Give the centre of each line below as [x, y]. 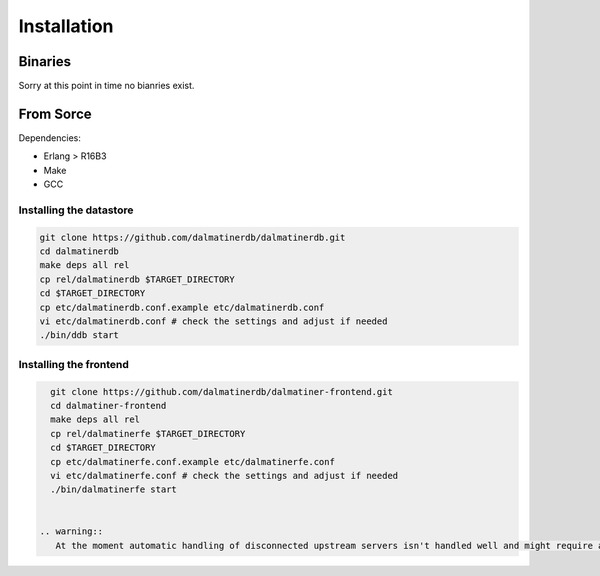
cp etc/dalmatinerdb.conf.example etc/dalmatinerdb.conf [182, 307]
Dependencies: [50, 137]
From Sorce [55, 113]
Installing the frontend [74, 364]
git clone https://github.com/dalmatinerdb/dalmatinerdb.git [192, 237]
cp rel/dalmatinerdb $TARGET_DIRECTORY [137, 279]
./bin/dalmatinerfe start [113, 489]
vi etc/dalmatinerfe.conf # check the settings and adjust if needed [224, 475]
